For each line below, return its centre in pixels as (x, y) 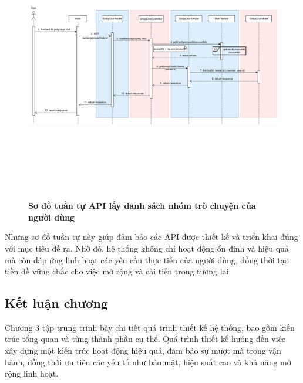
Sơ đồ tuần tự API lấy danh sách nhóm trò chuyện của (142, 206)
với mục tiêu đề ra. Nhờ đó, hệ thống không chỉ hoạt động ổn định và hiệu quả (147, 248)
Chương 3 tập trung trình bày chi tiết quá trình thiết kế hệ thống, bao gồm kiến (150, 327)
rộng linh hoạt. (32, 373)
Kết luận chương (56, 303)
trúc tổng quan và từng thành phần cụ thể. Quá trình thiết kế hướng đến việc (145, 339)
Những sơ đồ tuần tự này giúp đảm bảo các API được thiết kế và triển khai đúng (151, 237)
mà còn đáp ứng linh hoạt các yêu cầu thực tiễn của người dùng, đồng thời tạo (147, 260)
